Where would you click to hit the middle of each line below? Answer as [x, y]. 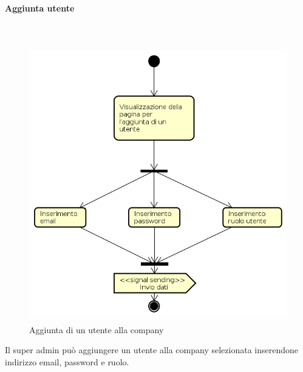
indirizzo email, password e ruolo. [67, 361]
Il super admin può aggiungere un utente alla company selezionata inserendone [151, 350]
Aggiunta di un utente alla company [97, 329]
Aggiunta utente [40, 8]
